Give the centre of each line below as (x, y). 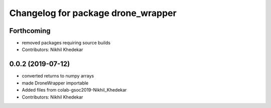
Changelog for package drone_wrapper (93, 13)
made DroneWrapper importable (55, 83)
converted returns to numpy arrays (58, 76)
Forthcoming (30, 31)
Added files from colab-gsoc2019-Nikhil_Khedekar (74, 90)
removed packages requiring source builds (66, 43)
